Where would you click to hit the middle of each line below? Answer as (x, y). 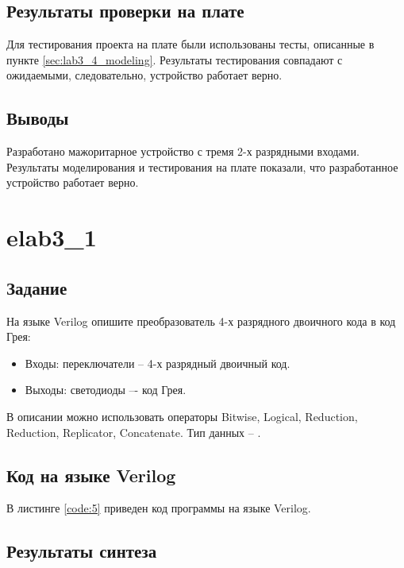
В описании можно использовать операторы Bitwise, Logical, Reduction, (182, 416)
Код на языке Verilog (91, 475)
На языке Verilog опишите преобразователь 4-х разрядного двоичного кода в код (201, 321)
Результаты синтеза (82, 551)
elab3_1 (52, 237)
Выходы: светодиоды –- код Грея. (106, 390)
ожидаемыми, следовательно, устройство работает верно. (144, 75)
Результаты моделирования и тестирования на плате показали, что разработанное (202, 166)
